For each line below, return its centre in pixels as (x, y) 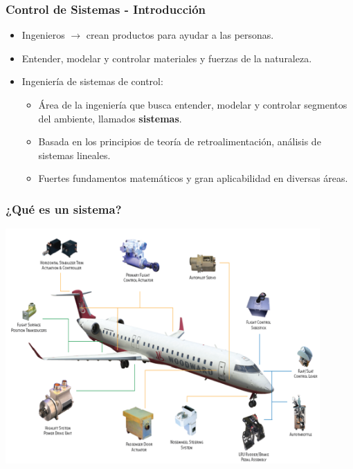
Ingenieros (43, 35)
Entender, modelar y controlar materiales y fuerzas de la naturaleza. (167, 58)
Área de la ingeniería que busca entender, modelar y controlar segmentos (193, 104)
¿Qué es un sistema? (64, 209)
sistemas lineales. (74, 155)
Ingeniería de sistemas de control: (92, 81)
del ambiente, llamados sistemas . (110, 118)
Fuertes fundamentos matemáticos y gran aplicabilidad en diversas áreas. (193, 178)
